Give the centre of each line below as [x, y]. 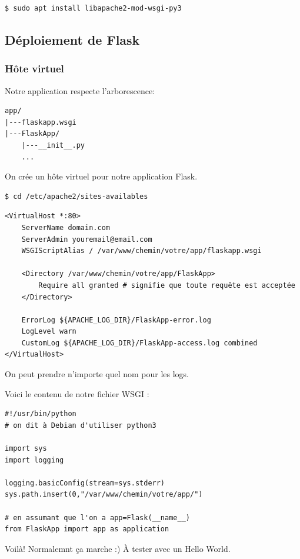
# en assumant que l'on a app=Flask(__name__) [97, 518]
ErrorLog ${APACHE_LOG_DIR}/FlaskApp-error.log [116, 320]
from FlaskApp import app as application [87, 529]
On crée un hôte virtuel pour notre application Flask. [101, 176]
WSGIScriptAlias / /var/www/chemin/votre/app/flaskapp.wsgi [141, 251]
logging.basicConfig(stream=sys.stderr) [85, 483]
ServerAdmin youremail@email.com [87, 239]
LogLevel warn [49, 332]
